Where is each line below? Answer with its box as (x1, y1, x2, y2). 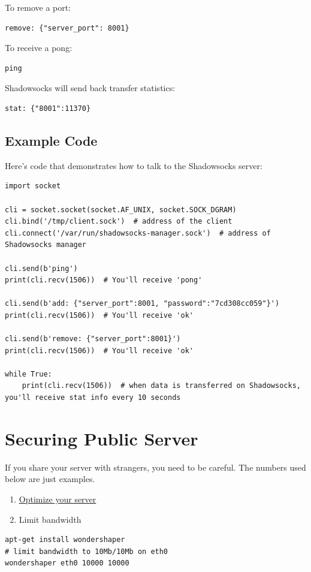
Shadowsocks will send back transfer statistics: (5, 82, 176, 94)
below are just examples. (5, 472, 95, 485)
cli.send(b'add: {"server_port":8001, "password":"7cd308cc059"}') (5, 299, 280, 308)
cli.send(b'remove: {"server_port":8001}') (5, 335, 181, 344)
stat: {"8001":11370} (5, 104, 91, 113)
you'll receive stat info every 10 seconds (5, 393, 181, 402)
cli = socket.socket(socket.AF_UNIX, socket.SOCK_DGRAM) (5, 205, 237, 214)
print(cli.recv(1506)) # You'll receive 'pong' (5, 276, 203, 285)
